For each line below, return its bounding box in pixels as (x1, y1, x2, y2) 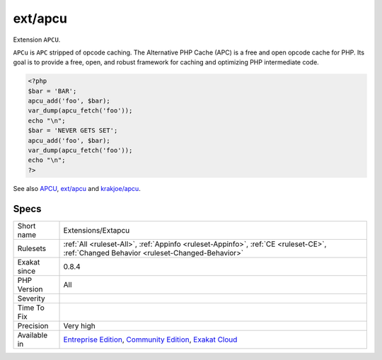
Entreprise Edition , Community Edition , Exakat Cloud (63, 335, 238, 344)
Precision (17, 320, 49, 330)
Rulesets (17, 243, 46, 253)
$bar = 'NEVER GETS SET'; (28, 127, 118, 134)
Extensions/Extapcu (63, 225, 130, 235)
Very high (63, 320, 95, 330)
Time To (17, 303, 45, 313)
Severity (17, 294, 45, 303)
